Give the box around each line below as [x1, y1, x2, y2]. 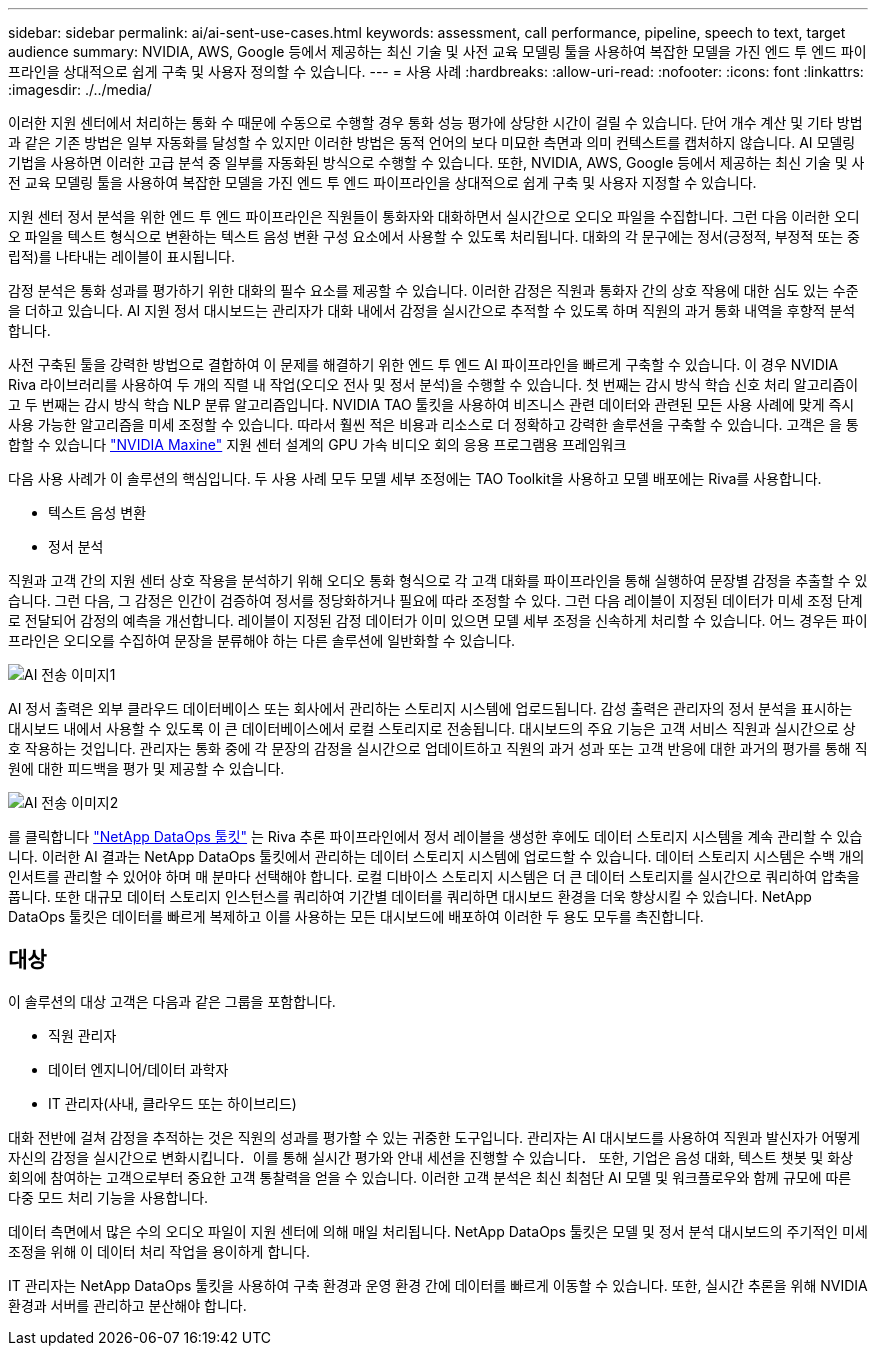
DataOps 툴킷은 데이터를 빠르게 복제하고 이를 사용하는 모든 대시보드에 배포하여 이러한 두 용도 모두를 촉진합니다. [8, 908, 704, 925]
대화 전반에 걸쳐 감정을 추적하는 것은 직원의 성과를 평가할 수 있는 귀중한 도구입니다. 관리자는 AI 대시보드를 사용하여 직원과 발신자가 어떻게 [8, 1128, 861, 1146]
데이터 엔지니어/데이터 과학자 [48, 1060, 229, 1078]
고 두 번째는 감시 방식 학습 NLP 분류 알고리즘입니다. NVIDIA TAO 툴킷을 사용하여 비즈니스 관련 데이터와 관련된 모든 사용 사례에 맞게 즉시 [8, 396, 855, 413]
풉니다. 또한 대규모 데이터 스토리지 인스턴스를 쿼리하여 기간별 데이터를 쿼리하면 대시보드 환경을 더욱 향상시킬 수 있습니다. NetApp [8, 888, 812, 905]
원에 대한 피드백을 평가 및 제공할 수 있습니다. [8, 760, 285, 777]
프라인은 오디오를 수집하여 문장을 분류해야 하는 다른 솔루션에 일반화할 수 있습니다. [8, 632, 516, 649]
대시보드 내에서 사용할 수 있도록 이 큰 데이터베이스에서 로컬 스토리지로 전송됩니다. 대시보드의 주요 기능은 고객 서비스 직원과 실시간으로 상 [8, 720, 856, 737]
